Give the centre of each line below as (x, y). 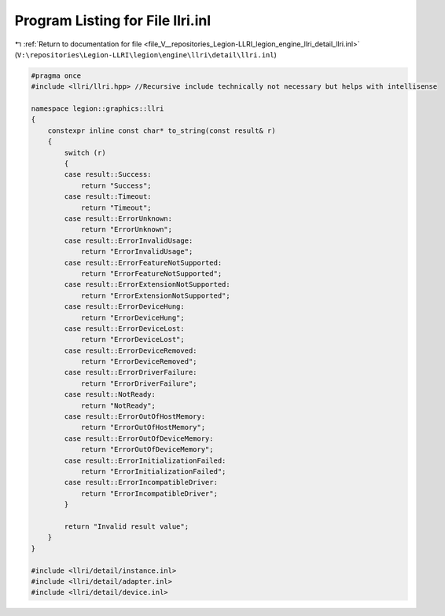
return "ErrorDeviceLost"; (132, 339)
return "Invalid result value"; (126, 526)
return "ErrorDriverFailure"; (139, 383)
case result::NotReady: (110, 394)
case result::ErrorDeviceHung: (124, 307)
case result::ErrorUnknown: (118, 219)
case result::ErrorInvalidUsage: (129, 240)
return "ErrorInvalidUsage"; (137, 252)
